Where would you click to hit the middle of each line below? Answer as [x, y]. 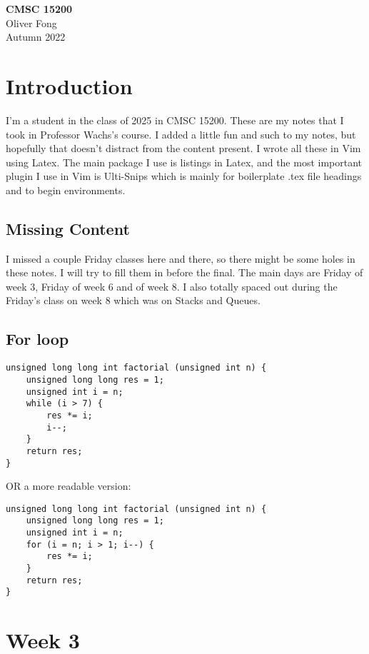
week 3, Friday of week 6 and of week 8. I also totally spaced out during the [172, 286]
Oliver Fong [31, 22]
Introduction [69, 85]
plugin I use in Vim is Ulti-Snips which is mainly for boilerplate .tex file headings [184, 176]
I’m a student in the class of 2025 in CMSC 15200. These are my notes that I [175, 120]
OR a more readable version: [69, 486]
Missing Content [68, 228]
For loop [37, 339]
